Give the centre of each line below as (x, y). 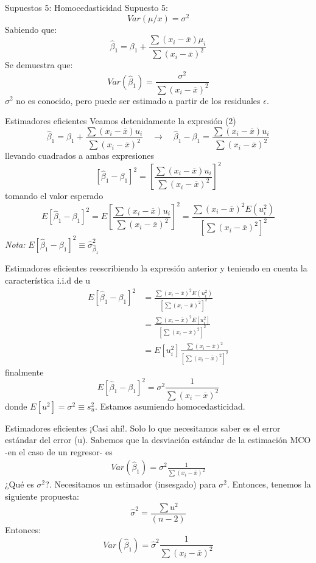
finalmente (24, 372)
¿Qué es (19, 484)
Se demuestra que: (39, 65)
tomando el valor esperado (54, 196)
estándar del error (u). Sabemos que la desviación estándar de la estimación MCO (158, 440)
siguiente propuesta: (42, 496)
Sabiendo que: (31, 29)
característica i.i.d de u (48, 280)
